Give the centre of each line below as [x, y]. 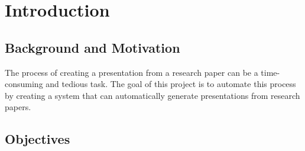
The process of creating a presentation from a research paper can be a [132, 72]
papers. [18, 107]
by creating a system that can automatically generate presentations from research [152, 95]
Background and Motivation [93, 47]
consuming [24, 84]
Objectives [38, 139]
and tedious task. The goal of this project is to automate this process [171, 84]
